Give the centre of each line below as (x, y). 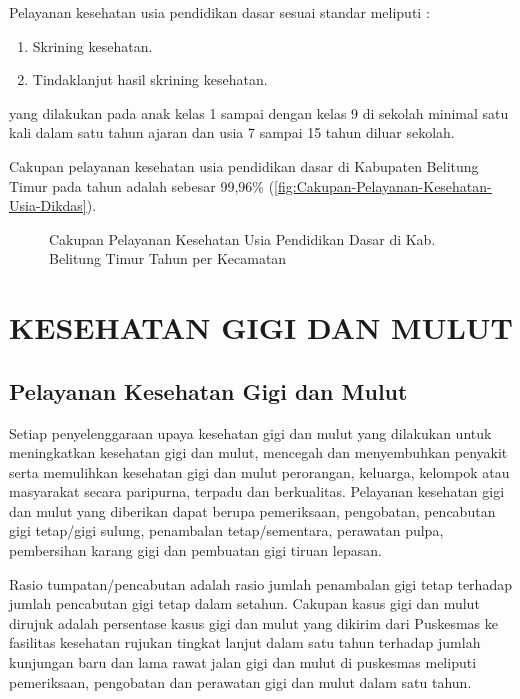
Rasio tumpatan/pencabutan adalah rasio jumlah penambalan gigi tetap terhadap (260, 583)
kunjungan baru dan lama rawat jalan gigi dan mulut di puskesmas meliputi (243, 662)
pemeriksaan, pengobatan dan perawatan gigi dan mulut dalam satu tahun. (240, 681)
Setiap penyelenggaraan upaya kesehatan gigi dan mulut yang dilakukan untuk (250, 432)
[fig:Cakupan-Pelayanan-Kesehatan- (383, 185)
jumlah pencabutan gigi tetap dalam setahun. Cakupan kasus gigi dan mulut (244, 603)
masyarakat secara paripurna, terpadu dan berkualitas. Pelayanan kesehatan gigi (257, 491)
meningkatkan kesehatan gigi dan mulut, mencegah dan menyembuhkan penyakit (258, 452)
